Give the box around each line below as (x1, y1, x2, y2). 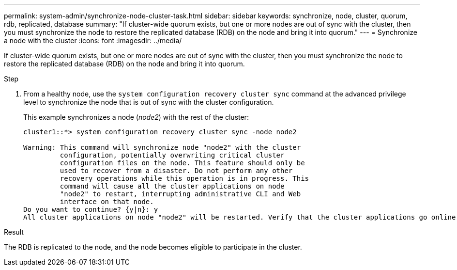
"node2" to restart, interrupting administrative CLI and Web (60, 190, 301, 198)
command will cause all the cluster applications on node (60, 182, 285, 190)
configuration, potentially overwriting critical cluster (60, 151, 285, 159)
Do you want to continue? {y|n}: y (23, 206, 158, 213)
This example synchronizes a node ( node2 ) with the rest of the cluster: (23, 113, 249, 121)
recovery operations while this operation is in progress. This (60, 175, 309, 182)
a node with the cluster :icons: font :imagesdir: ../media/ (4, 36, 182, 45)
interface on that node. (60, 198, 154, 206)
